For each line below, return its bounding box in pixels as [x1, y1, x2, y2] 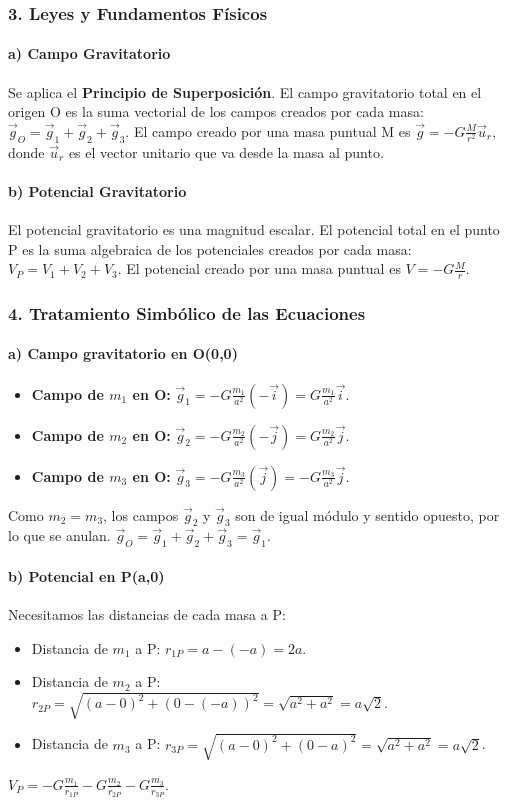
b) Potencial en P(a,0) [8, 565, 165, 586]
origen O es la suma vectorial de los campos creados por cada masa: [8, 101, 424, 122]
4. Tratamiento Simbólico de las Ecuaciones [8, 300, 366, 325]
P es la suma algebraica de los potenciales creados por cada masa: [8, 238, 412, 259]
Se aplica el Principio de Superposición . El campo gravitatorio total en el [8, 81, 482, 102]
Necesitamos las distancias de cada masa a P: [8, 604, 286, 625]
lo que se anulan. [8, 525, 111, 546]
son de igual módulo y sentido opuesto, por [235, 504, 500, 525]
